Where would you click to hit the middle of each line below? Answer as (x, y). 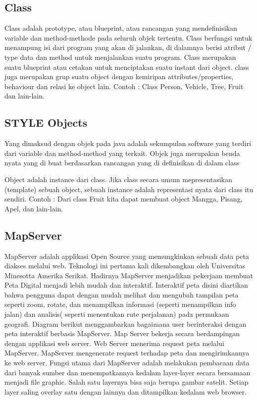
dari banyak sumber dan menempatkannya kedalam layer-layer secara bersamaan (128, 372)
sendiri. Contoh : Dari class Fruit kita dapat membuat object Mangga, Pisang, (124, 199)
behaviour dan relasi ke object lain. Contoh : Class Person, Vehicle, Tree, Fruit (124, 86)
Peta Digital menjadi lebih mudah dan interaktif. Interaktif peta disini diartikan (126, 285)
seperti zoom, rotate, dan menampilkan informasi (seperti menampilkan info (120, 304)
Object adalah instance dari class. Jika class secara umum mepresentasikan (118, 179)
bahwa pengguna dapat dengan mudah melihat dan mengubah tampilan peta (122, 294)
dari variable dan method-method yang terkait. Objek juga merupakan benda (122, 153)
